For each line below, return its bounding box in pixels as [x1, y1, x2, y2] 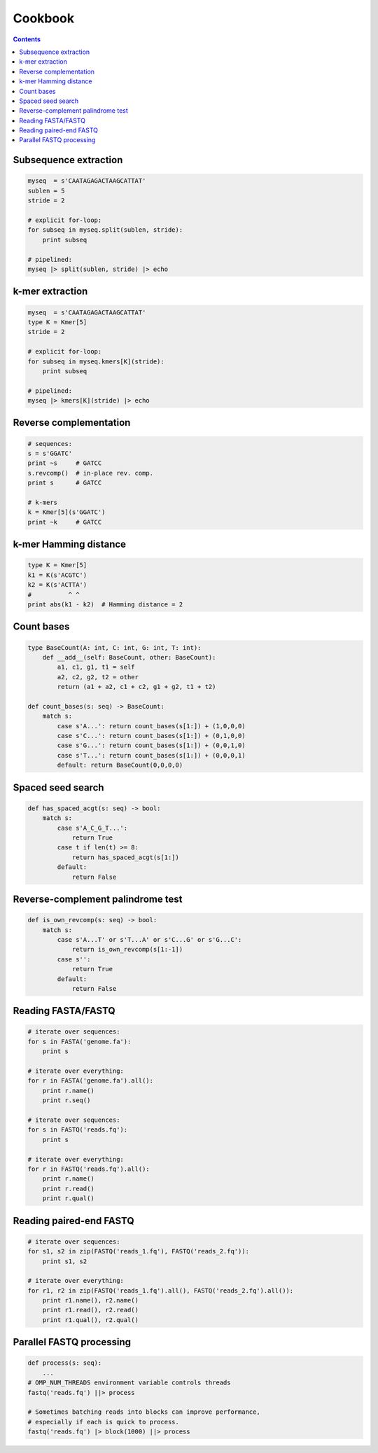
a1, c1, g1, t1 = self [57, 663, 136, 672]
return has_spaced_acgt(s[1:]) [71, 853, 180, 861]
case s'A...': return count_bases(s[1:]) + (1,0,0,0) [57, 722, 246, 730]
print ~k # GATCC [27, 518, 102, 526]
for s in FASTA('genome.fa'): [27, 1037, 132, 1045]
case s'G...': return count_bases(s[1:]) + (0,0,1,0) [57, 742, 246, 749]
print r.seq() [42, 1097, 91, 1104]
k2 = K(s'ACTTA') [27, 581, 87, 589]
